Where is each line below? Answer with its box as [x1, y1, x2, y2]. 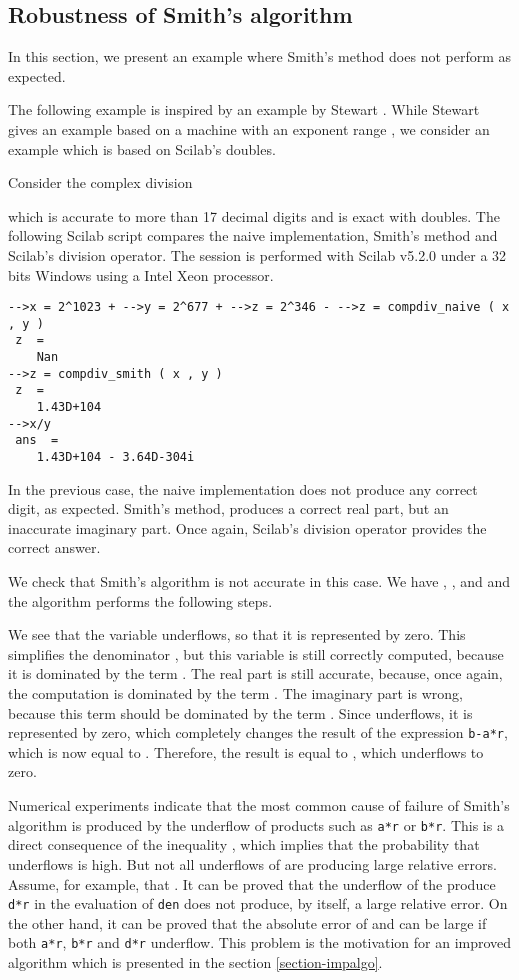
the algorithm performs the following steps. [8, 590, 273, 611]
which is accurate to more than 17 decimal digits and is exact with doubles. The [8, 205, 500, 226]
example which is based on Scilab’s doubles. [8, 138, 276, 159]
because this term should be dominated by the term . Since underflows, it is [8, 702, 473, 723]
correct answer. [8, 537, 101, 558]
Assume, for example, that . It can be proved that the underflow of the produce [8, 873, 496, 894]
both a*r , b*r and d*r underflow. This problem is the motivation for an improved [8, 932, 512, 953]
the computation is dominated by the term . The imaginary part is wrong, [8, 683, 463, 704]
